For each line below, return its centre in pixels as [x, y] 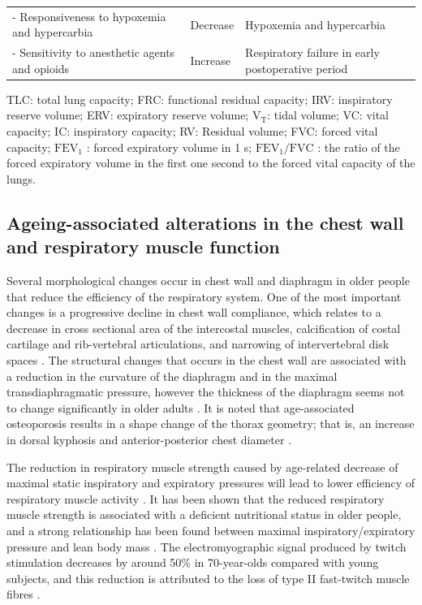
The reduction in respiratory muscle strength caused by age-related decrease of [202, 467]
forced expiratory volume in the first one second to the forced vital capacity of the [211, 163]
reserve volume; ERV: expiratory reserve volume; [128, 115]
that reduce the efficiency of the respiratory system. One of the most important [204, 296]
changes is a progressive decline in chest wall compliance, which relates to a [194, 312]
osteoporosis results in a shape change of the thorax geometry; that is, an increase [211, 423]
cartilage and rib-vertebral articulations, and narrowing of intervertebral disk [198, 344]
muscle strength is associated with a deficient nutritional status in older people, [204, 514]
